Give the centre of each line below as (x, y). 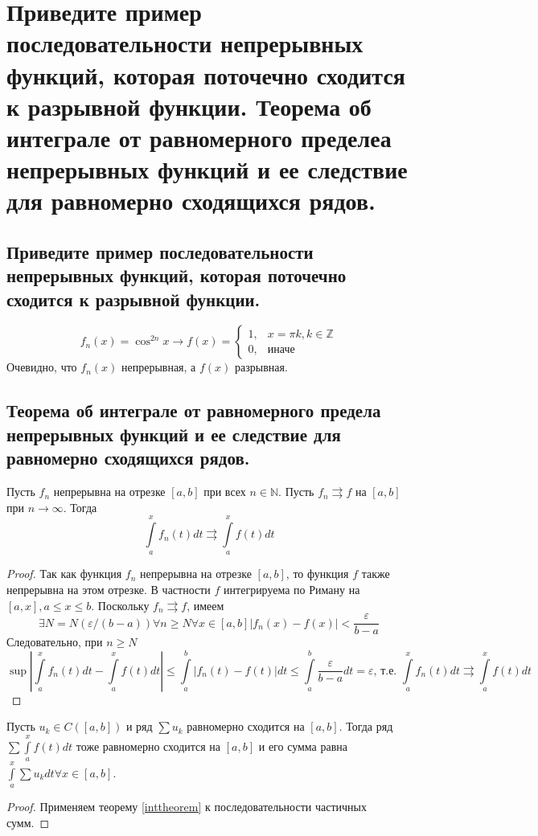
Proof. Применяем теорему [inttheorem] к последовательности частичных (187, 807)
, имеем (205, 605)
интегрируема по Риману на (292, 590)
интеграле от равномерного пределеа (199, 137)
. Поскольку (120, 605)
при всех (225, 492)
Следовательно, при (55, 642)
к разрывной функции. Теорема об (189, 106)
